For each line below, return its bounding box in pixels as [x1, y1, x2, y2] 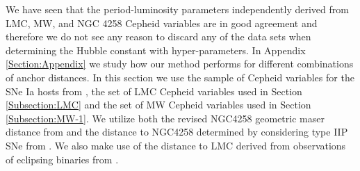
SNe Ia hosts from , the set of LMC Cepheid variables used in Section [6, 83, 302, 98]
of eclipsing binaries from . [6, 152, 119, 166]
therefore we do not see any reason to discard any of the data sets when [6, 29, 311, 44]
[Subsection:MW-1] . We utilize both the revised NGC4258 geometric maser [6, 111, 325, 125]
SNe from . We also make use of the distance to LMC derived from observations [6, 138, 346, 152]
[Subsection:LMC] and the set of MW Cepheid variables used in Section [6, 97, 311, 112]
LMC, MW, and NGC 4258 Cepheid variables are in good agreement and [6, 15, 318, 30]
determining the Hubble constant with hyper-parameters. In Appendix [6, 42, 306, 57]
